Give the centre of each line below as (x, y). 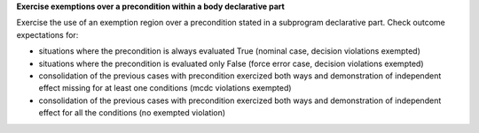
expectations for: (47, 34)
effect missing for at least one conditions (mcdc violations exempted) (165, 88)
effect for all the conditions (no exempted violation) (132, 113)
